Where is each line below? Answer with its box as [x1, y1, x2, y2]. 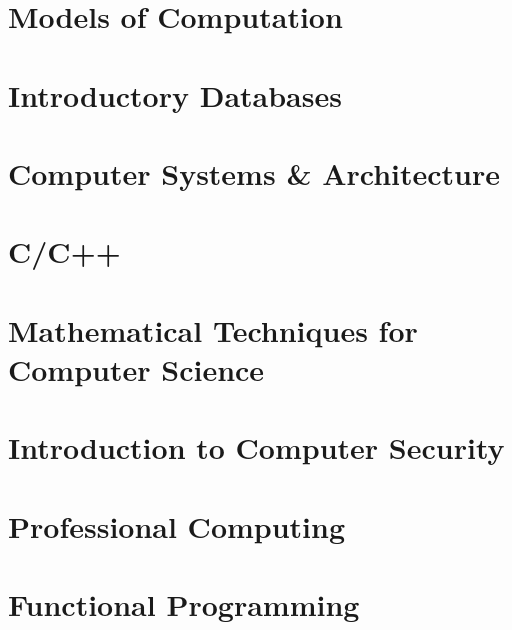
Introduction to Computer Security [8, 427, 505, 468]
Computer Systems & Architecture [8, 152, 500, 193]
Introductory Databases [8, 74, 342, 115]
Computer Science [8, 348, 265, 389]
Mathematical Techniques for [8, 309, 418, 350]
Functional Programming [8, 584, 360, 624]
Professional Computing [8, 505, 346, 546]
